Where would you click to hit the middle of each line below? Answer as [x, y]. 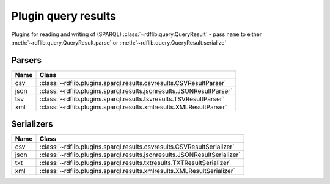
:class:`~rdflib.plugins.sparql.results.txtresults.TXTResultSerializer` [135, 163]
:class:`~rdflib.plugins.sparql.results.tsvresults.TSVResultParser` [132, 99]
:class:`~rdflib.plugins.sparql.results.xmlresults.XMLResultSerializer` [137, 171]
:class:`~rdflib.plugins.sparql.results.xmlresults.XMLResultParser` [133, 107]
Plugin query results [64, 16]
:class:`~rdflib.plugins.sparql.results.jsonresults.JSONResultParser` [136, 90]
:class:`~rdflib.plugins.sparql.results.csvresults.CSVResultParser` [133, 83]
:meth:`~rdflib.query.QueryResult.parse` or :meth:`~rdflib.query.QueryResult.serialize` [119, 42]
